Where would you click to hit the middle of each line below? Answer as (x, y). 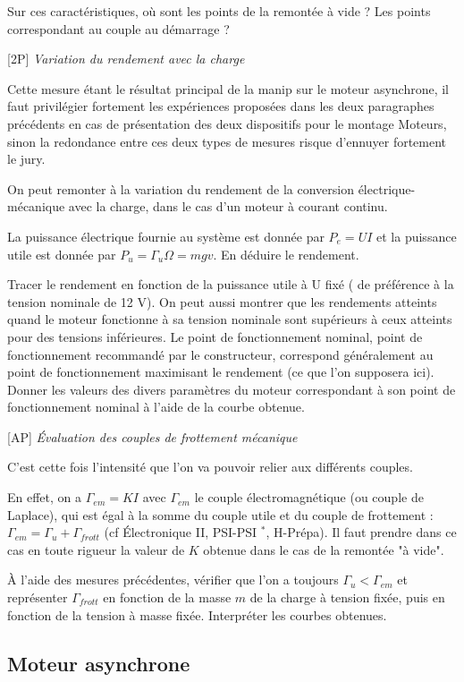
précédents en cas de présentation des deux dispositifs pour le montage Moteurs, (227, 123)
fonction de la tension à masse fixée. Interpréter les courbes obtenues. (197, 614)
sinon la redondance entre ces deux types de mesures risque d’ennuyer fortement (227, 141)
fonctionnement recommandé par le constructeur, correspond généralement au (220, 354)
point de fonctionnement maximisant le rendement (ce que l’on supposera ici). (221, 372)
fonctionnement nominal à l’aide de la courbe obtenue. (156, 407)
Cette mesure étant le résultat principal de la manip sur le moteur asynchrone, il (228, 88)
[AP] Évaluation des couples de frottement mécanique (152, 436)
